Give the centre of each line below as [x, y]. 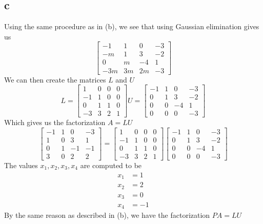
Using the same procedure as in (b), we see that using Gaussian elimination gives [132, 26]
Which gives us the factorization [55, 122]
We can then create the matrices [55, 79]
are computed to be [111, 165]
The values [21, 165]
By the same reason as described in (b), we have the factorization [107, 215]
